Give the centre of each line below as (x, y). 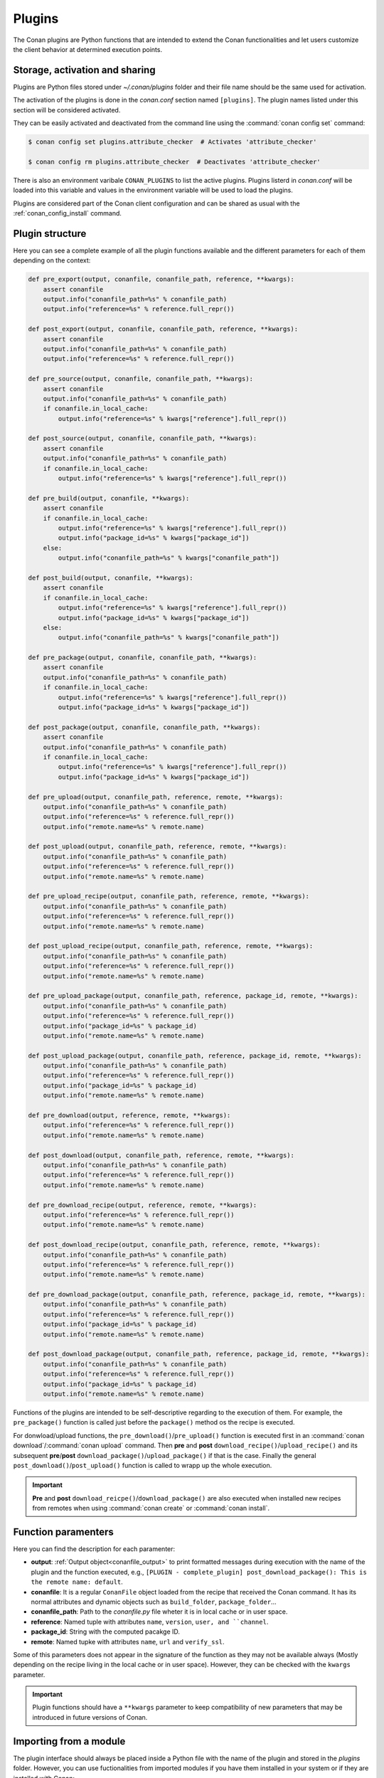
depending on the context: (52, 260)
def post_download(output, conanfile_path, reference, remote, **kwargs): (161, 1155)
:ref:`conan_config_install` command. (68, 213)
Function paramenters (63, 1532)
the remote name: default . (77, 1582)
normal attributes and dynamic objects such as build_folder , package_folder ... (154, 1602)
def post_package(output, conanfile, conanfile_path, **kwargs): (144, 727)
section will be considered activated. (67, 110)
